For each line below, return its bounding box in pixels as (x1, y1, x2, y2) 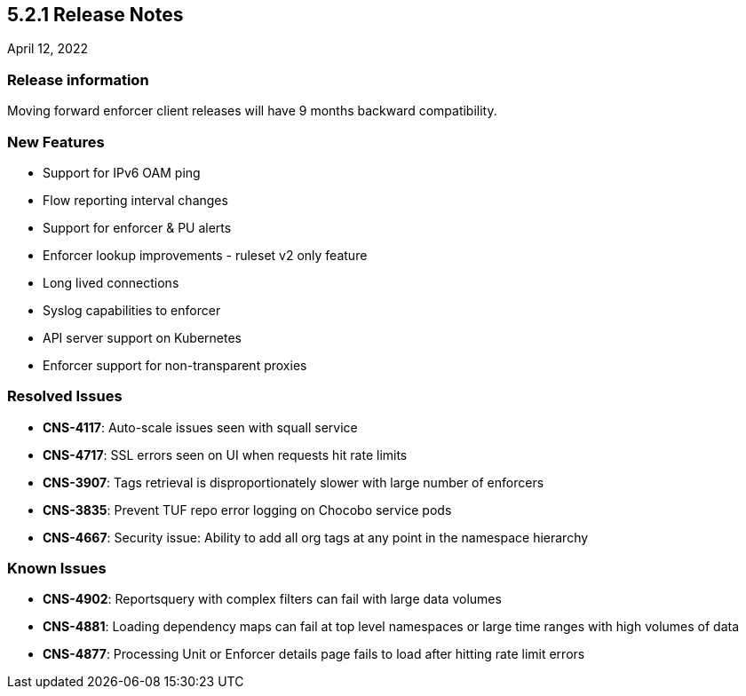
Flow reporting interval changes (43, 192, 228, 208)
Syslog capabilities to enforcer (43, 302, 221, 318)
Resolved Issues (7, 387, 123, 406)
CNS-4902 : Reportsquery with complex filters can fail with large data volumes (43, 591, 502, 607)
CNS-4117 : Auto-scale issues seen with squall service (43, 419, 358, 435)
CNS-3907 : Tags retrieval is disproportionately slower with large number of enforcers (43, 474, 544, 490)
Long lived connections (43, 274, 179, 290)
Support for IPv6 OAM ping (43, 164, 201, 180)
